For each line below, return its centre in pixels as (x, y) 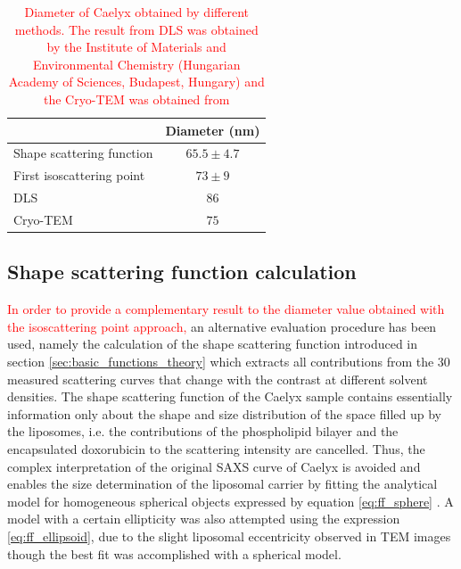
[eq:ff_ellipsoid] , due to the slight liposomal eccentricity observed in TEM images (229, 536)
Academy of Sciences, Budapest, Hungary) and (136, 82)
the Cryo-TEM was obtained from (137, 99)
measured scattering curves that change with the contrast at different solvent (218, 379)
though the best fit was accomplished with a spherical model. (174, 553)
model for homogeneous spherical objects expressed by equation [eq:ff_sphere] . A (230, 501)
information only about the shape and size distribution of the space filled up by (224, 413)
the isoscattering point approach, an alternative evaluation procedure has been (222, 326)
